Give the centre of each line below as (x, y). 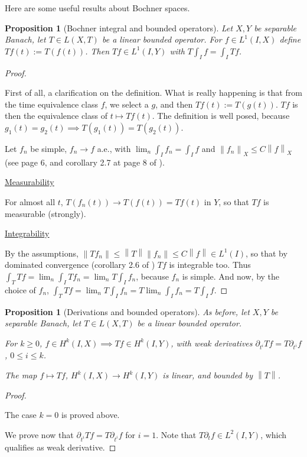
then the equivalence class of (56, 116)
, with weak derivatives (212, 343)
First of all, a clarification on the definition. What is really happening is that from (153, 93)
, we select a (127, 104)
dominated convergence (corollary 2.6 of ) (80, 265)
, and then (174, 104)
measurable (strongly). (45, 213)
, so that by (267, 253)
